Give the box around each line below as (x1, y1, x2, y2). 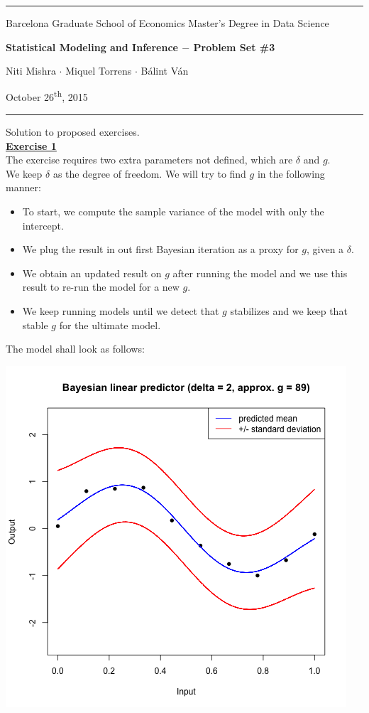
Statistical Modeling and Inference (6, 39, 178, 54)
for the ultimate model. (59, 317, 161, 332)
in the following (257, 166, 325, 181)
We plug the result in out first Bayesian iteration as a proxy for (22, 242, 299, 257)
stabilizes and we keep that (230, 303, 348, 318)
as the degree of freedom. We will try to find (53, 166, 246, 181)
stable (22, 317, 48, 332)
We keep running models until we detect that (22, 303, 219, 318)
